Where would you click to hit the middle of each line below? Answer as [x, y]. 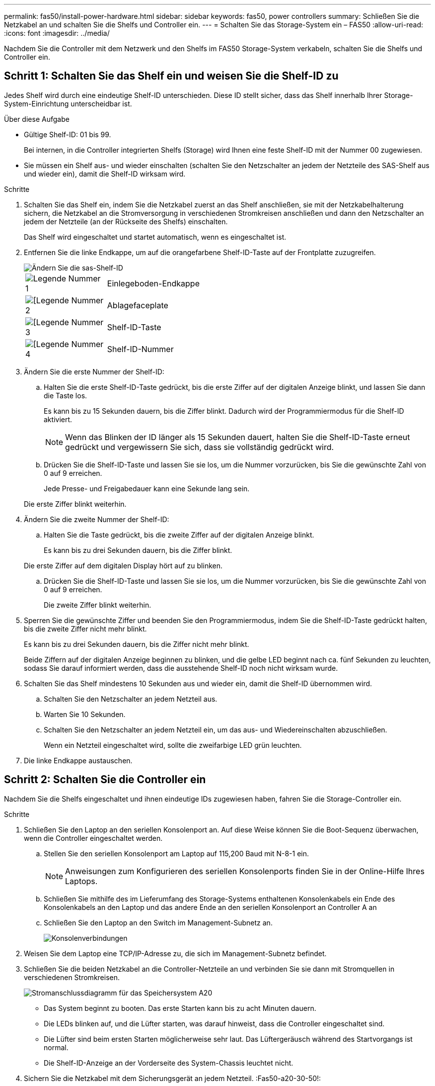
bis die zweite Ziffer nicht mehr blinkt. [85, 629]
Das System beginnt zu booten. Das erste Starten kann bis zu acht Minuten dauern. [180, 1008]
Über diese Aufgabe [37, 119]
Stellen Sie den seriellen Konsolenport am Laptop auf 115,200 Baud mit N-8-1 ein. [176, 853]
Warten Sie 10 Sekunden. [85, 714]
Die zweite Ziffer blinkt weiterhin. [98, 605]
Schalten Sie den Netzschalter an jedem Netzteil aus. [131, 699]
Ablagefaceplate [138, 305]
